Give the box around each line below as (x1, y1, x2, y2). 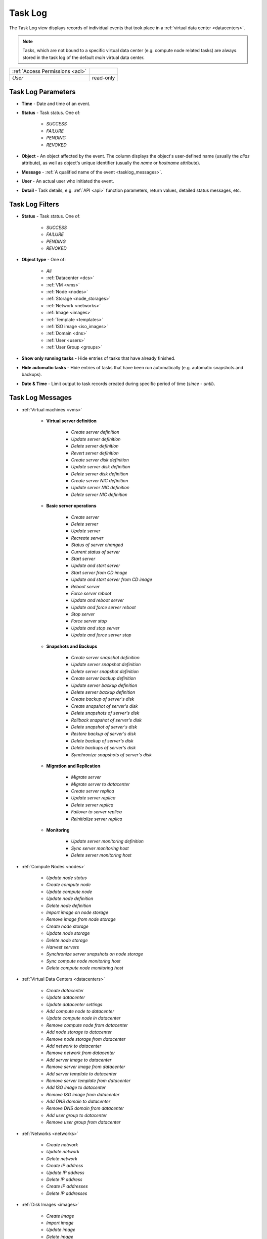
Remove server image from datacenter (46, 1064, 126, 1070)
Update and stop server (71, 625, 120, 631)
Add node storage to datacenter (46, 1029, 112, 1035)
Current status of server (71, 549, 120, 555)
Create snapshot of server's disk (71, 703, 138, 709)
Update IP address (46, 1170, 85, 1176)
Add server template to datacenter (46, 1070, 117, 1076)
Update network (46, 1149, 80, 1155)
